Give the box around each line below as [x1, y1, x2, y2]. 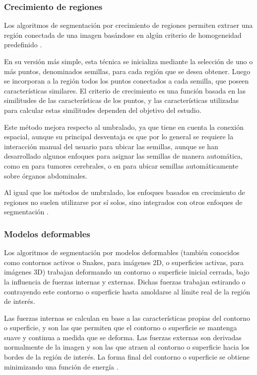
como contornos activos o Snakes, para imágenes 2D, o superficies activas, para [4, 257, 244, 267]
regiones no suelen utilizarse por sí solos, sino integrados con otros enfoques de [4, 196, 243, 207]
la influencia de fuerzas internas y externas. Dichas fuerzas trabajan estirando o [4, 276, 246, 286]
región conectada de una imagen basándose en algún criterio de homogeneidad [4, 29, 242, 40]
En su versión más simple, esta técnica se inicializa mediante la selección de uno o [4, 56, 253, 66]
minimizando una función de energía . [4, 361, 119, 372]
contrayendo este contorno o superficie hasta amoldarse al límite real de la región [4, 286, 250, 296]
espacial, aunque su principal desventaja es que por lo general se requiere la [4, 131, 234, 142]
